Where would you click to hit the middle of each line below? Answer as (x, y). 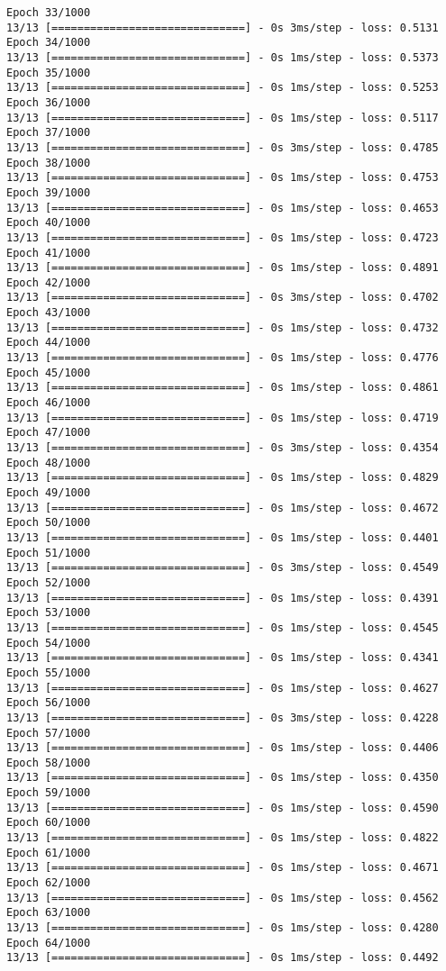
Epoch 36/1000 (49, 102)
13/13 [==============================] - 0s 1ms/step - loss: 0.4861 (223, 388)
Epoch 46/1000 (49, 403)
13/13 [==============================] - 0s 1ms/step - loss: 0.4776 (223, 358)
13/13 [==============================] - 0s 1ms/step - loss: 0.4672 (223, 508)
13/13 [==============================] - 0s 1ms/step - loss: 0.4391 (223, 598)
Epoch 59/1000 (49, 793)
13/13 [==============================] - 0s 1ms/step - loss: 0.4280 (223, 928)
